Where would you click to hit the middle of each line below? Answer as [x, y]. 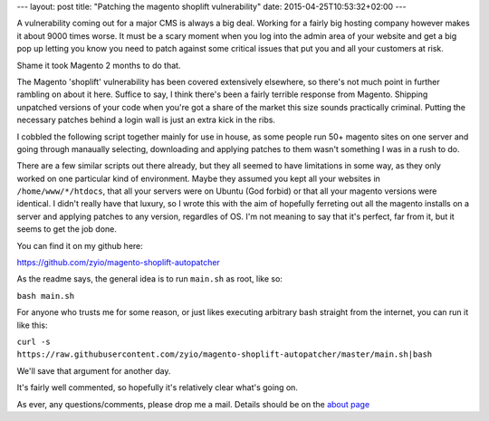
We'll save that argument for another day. [94, 370]
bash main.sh [46, 296]
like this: [32, 325]
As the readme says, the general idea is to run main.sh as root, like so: [149, 279]
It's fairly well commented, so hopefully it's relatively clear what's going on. [158, 388]
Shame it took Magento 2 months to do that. [99, 65]
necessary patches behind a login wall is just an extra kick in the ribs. [146, 120]
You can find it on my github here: [80, 245]
